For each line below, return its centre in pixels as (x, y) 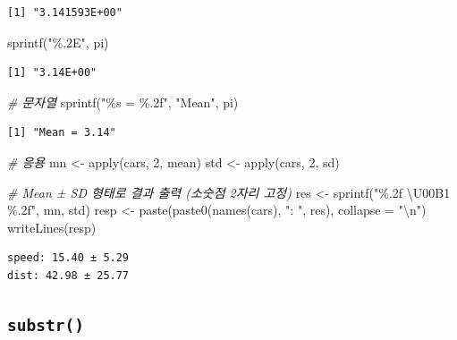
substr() (46, 325)
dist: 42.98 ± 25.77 (68, 275)
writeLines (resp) (52, 227)
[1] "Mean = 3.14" (62, 133)
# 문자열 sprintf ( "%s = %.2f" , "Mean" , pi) (123, 102)
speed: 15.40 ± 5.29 (68, 258)
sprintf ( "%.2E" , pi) (58, 42)
